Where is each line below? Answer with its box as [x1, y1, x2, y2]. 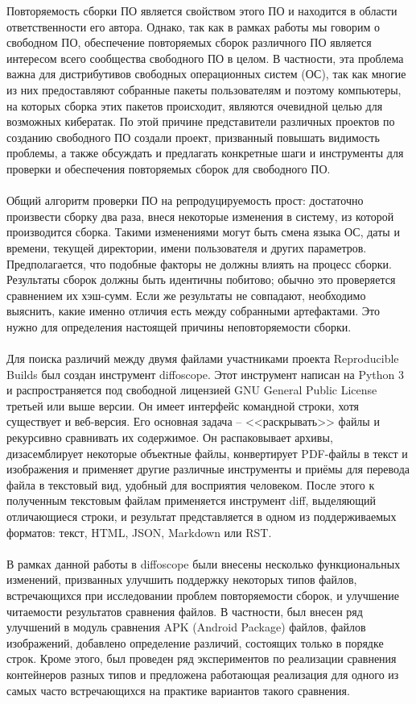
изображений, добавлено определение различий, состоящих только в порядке [6, 634, 384, 651]
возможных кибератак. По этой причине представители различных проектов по [6, 113, 395, 130]
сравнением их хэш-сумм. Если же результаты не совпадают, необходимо [6, 286, 366, 303]
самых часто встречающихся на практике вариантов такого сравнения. [6, 681, 350, 698]
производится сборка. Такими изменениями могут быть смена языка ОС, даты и [6, 223, 400, 240]
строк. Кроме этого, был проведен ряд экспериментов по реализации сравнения [6, 650, 397, 667]
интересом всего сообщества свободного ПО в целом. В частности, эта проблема [6, 49, 404, 66]
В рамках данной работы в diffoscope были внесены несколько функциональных [6, 555, 401, 572]
